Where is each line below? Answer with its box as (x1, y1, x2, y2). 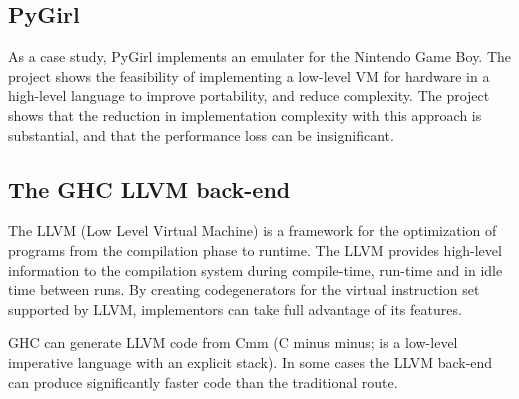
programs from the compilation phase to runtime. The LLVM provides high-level (8, 239, 502, 260)
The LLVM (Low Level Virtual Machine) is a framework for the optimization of (8, 220, 497, 241)
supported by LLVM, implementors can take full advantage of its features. (8, 298, 462, 319)
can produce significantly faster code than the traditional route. (8, 371, 398, 392)
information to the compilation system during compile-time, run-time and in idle (8, 259, 503, 280)
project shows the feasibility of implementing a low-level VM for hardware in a (8, 65, 490, 86)
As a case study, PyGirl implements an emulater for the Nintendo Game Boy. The (8, 46, 512, 67)
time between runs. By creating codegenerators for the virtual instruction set (8, 279, 480, 300)
